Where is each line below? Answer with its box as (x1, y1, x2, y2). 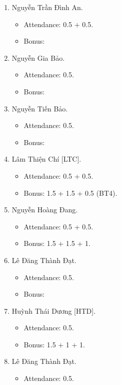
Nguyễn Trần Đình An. (11, 2, 83, 12)
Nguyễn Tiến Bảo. (11, 103, 68, 113)
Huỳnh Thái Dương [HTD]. (11, 305, 96, 316)
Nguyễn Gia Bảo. (11, 52, 65, 63)
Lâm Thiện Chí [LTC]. (11, 154, 81, 164)
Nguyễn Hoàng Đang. (11, 204, 78, 215)
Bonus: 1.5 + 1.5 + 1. (23, 238, 90, 248)
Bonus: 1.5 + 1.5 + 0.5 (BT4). (23, 187, 117, 198)
